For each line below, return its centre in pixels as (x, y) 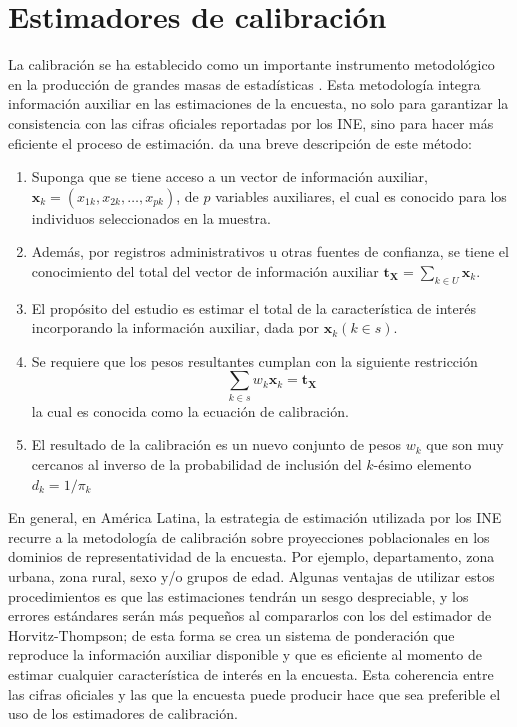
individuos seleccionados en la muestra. (151, 217)
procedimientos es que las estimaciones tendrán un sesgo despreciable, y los (238, 595)
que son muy (465, 444)
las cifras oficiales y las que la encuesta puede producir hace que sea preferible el (254, 693)
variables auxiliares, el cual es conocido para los (361, 195)
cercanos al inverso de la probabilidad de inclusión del (196, 463)
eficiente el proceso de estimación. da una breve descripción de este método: (240, 142)
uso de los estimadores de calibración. (123, 713)
